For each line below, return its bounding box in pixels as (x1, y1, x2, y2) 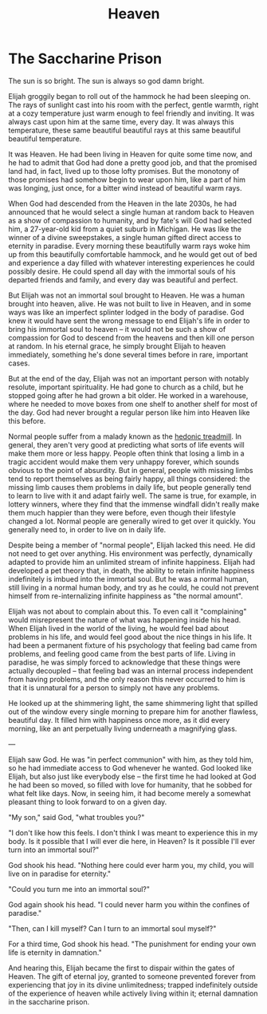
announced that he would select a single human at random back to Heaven (8, 207, 255, 216)
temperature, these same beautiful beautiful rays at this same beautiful (8, 125, 241, 135)
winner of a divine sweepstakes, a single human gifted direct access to (8, 232, 241, 242)
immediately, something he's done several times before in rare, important (8, 349, 249, 359)
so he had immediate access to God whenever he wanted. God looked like (8, 763, 253, 772)
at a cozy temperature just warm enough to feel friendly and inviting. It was (8, 109, 255, 118)
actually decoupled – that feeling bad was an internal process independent (8, 665, 253, 675)
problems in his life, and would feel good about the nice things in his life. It (8, 632, 253, 641)
